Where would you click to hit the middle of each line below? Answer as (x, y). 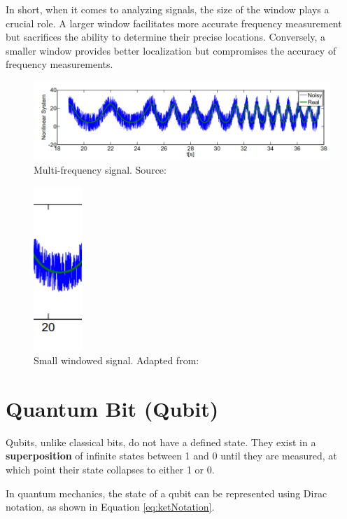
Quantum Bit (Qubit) (112, 408)
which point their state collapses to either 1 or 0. (110, 470)
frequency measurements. (59, 64)
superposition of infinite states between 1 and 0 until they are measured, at (171, 456)
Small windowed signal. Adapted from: (116, 360)
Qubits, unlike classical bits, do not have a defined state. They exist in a (161, 442)
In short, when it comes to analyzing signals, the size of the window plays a (168, 9)
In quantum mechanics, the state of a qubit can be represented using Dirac (167, 493)
